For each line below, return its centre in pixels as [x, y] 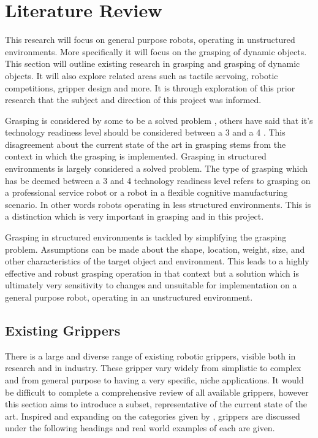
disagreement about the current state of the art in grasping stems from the [146, 144]
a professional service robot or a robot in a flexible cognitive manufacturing [146, 192]
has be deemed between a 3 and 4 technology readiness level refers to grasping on [158, 180]
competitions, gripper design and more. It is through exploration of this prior [150, 87]
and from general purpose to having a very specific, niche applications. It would [154, 379]
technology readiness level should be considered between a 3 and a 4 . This [145, 132]
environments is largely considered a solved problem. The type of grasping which [157, 168]
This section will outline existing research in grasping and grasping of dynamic [153, 63]
